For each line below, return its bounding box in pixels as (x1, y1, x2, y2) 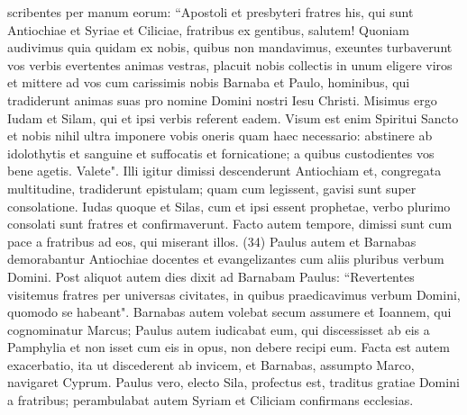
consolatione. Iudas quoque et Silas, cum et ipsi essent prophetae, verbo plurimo (7, 196, 451, 215)
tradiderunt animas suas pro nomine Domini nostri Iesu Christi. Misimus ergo (7, 90, 437, 109)
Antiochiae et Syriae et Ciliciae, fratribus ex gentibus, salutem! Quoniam (7, 20, 410, 39)
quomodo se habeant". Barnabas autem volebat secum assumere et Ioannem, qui (7, 302, 452, 321)
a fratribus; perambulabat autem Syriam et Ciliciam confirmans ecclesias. (7, 391, 414, 410)
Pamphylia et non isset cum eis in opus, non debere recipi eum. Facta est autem (7, 338, 450, 356)
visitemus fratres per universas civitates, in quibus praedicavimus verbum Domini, (7, 284, 461, 303)
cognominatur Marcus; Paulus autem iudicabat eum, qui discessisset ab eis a (7, 320, 430, 338)
